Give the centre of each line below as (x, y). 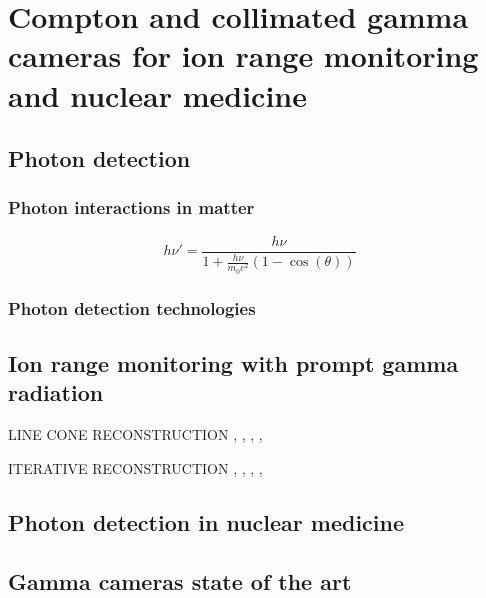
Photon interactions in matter (131, 207)
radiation (56, 392)
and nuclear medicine (157, 94)
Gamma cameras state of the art (180, 580)
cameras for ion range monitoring (243, 55)
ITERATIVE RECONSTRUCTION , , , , (135, 467)
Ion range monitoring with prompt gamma (233, 362)
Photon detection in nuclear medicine (206, 521)
